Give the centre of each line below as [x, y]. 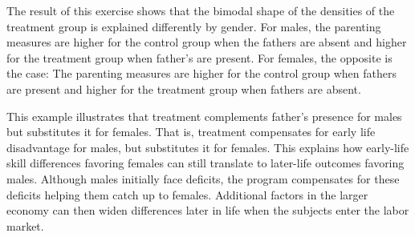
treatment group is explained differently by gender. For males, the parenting [194, 26]
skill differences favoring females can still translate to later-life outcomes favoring [205, 163]
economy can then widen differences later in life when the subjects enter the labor [208, 210]
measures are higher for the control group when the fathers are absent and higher [207, 42]
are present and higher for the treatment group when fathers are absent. [184, 88]
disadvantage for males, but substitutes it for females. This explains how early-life [208, 147]
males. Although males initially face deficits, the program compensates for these [203, 178]
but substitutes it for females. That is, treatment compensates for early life [191, 132]
